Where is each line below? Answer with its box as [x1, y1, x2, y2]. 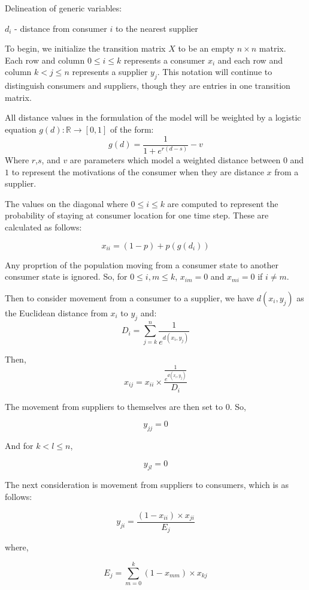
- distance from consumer [14, 22, 107, 34]
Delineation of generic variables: [5, 2, 122, 14]
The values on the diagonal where [5, 197, 128, 209]
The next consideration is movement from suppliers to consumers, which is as [5, 478, 289, 491]
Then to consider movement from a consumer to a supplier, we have [5, 291, 255, 304]
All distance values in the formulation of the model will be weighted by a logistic [5, 111, 301, 124]
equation [5, 122, 37, 135]
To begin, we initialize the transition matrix [5, 42, 166, 55]
